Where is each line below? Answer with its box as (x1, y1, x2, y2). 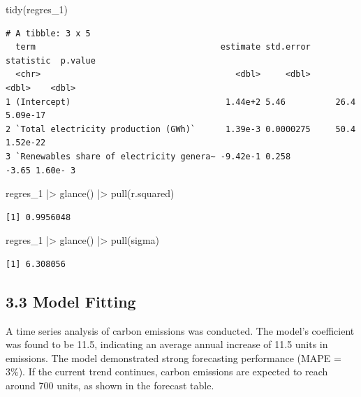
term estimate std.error (15, 42, 311, 52)
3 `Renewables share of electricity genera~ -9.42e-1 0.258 (6, 151, 291, 161)
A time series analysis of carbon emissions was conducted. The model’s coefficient (6, 323, 355, 338)
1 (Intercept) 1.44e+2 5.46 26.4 (6, 96, 356, 107)
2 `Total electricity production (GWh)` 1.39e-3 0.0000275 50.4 (6, 124, 356, 134)
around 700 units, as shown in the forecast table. (6, 378, 214, 393)
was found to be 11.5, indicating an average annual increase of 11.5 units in (6, 337, 328, 352)
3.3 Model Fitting (6, 290, 136, 312)
